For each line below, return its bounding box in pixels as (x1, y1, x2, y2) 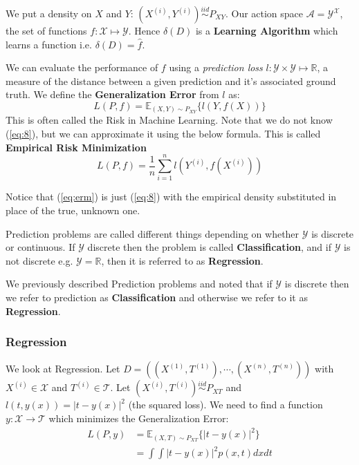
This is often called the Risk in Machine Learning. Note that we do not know (6, 113, 333, 127)
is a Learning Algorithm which (195, 23, 338, 37)
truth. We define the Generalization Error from (6, 87, 219, 102)
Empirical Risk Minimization (6, 140, 147, 154)
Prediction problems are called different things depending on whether (6, 226, 300, 240)
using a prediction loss (169, 60, 263, 75)
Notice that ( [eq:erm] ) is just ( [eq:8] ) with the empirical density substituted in (6, 189, 337, 204)
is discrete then (284, 276, 349, 291)
